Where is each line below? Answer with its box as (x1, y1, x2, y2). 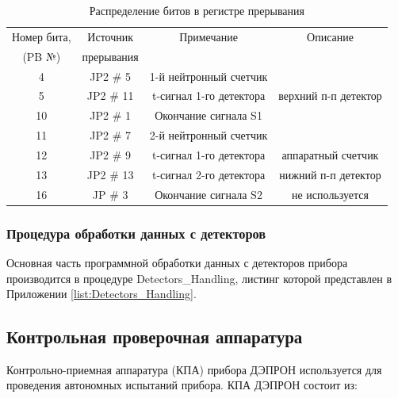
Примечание (179, 28, 238, 44)
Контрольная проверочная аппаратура (6, 324, 303, 349)
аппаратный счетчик (281, 146, 379, 163)
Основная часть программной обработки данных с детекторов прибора (6, 254, 348, 270)
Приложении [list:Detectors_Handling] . (6, 285, 197, 302)
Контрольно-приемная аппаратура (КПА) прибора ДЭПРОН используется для (6, 361, 382, 377)
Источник (87, 28, 134, 44)
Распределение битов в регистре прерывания (89, 2, 304, 18)
